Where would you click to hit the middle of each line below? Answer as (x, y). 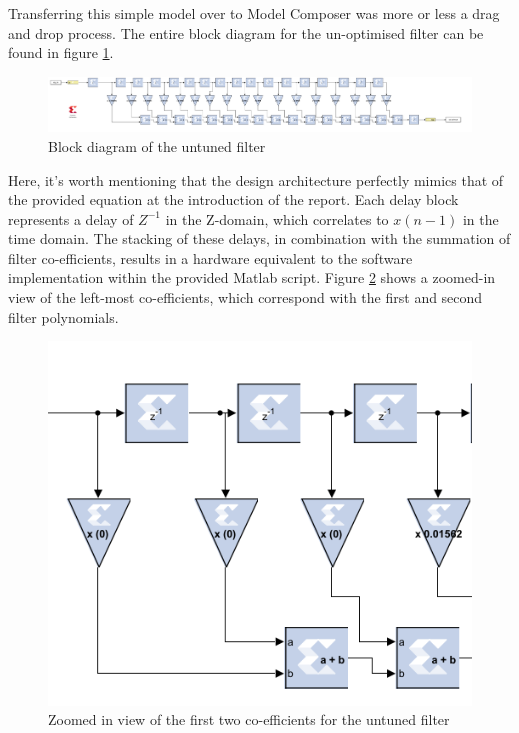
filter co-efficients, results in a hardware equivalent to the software (210, 257)
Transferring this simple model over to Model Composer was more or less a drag (254, 13)
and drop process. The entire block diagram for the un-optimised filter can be (246, 32)
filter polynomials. (63, 316)
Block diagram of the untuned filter (157, 145)
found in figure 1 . (61, 52)
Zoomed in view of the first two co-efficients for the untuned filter (249, 719)
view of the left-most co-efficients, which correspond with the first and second (245, 297)
